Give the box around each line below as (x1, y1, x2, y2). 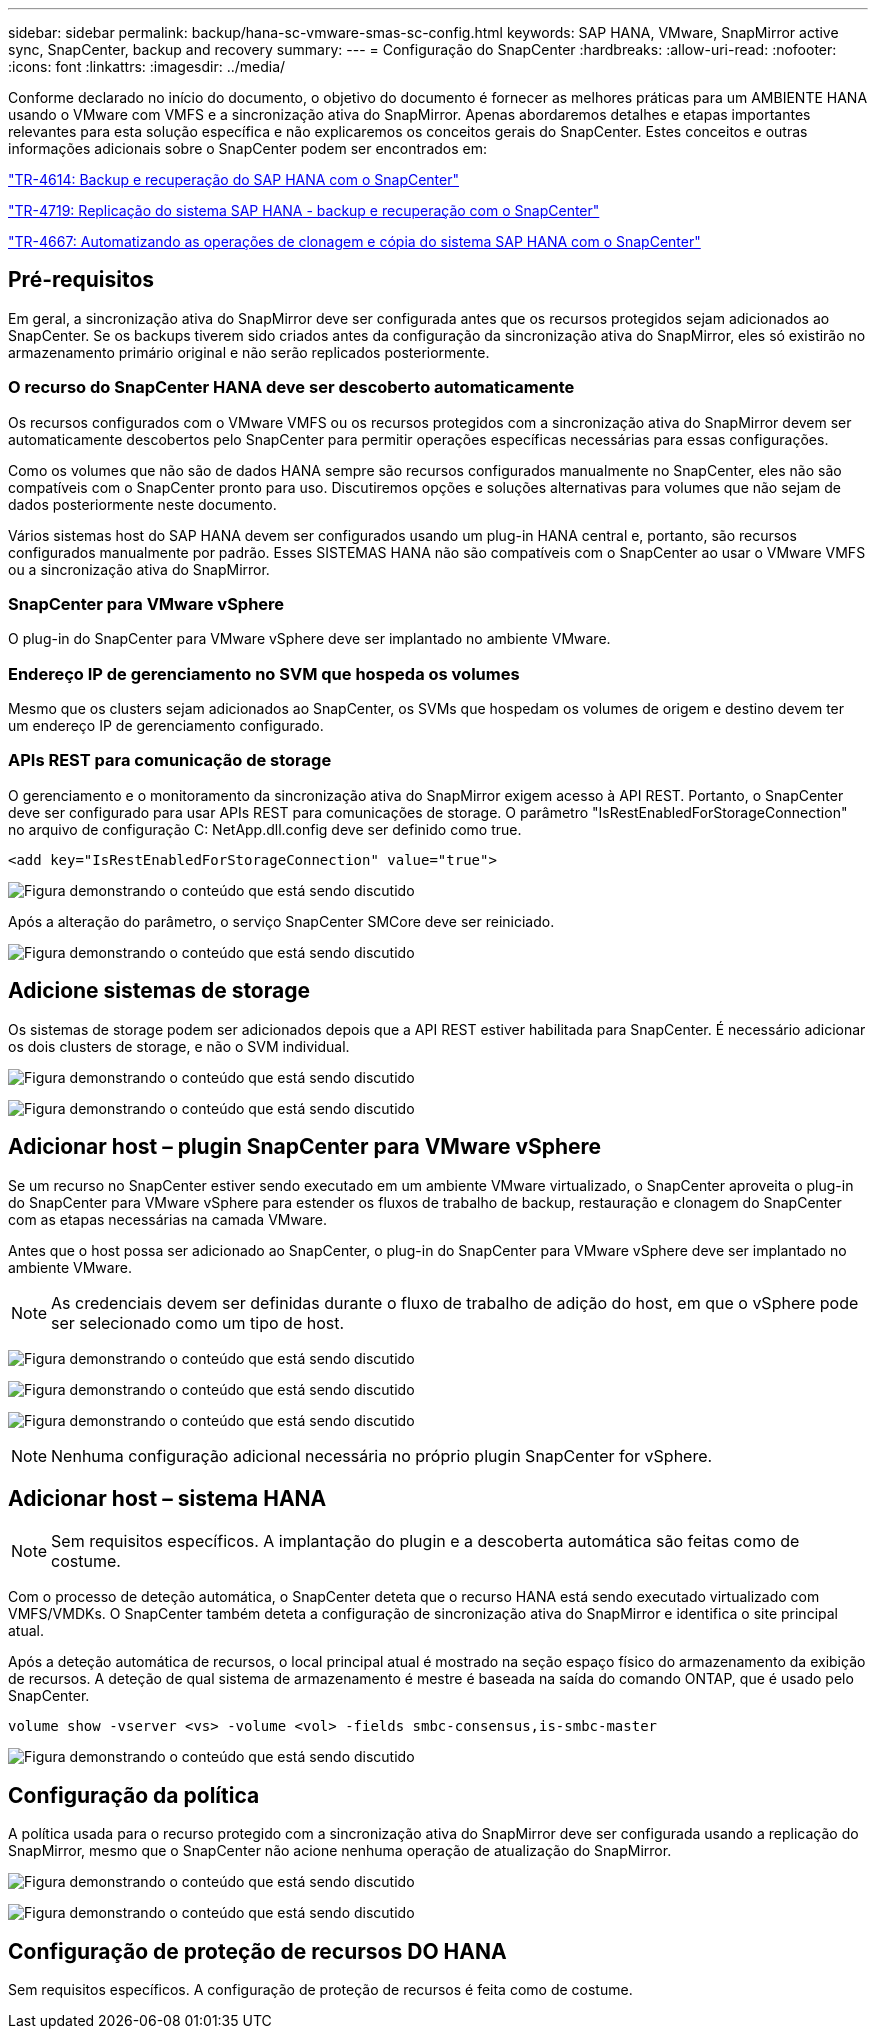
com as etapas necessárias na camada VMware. (8, 1210, 327, 1228)
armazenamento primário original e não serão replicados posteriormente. (8, 343, 490, 361)
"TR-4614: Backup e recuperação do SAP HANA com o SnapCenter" (8, 171, 460, 188)
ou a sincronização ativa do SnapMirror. (8, 560, 270, 578)
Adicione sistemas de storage (8, 978, 310, 1004)
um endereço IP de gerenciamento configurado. (8, 717, 324, 735)
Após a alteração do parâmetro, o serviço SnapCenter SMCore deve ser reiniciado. (8, 912, 555, 930)
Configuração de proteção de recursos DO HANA (8, 1938, 507, 1964)
